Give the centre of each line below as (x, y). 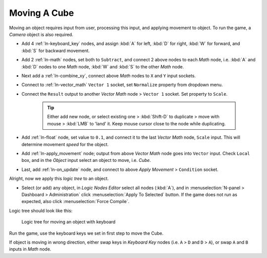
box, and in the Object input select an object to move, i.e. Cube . (86, 160)
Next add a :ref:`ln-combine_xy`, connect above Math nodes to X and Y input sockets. (109, 76)
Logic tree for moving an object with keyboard (68, 222)
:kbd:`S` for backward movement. (56, 51)
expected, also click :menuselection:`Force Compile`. (75, 202)
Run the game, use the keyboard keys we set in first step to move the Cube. (86, 233)
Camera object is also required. (41, 34)
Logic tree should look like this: (41, 210)
